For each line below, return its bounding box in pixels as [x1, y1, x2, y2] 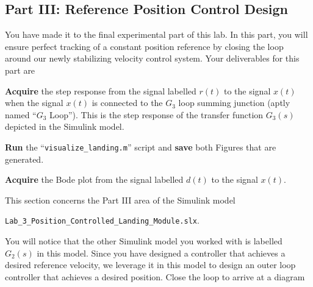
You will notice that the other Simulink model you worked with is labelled [5, 235, 282, 247]
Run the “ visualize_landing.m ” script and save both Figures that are [5, 140, 276, 153]
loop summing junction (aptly [178, 96, 290, 109]
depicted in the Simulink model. [5, 120, 124, 133]
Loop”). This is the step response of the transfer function [49, 108, 264, 121]
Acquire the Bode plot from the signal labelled [5, 173, 184, 186]
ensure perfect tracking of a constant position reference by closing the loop [5, 40, 284, 52]
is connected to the [92, 96, 163, 109]
